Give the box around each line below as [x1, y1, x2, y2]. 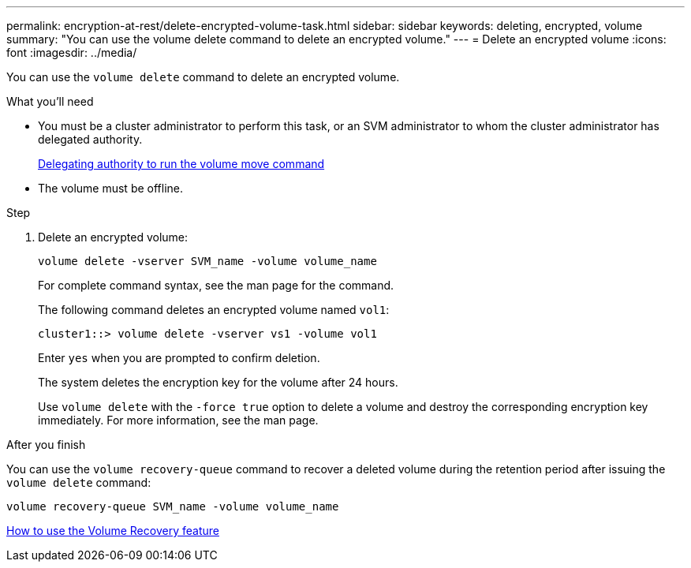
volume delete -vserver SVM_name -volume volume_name [38, 255, 377, 267]
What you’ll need [6, 95, 94, 108]
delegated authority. [38, 133, 143, 146]
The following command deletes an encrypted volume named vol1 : [38, 303, 390, 316]
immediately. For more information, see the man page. [38, 413, 319, 427]
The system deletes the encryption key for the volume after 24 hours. [38, 376, 398, 389]
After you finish [6, 438, 86, 451]
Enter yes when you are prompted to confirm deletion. [38, 351, 320, 364]
